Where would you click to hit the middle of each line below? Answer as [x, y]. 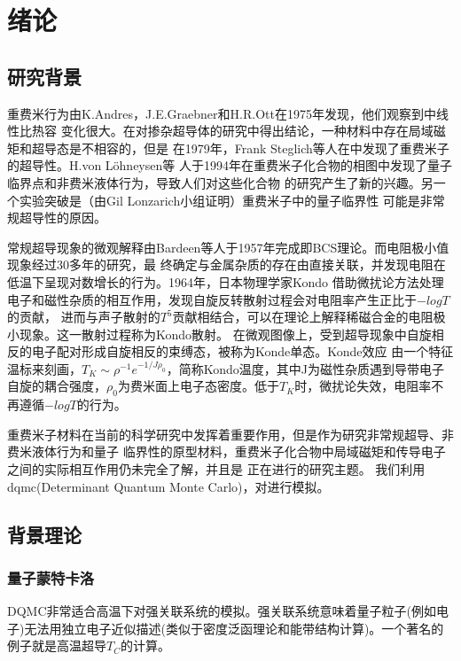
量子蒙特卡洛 [51, 577]
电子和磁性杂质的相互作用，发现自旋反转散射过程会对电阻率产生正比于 [212, 299]
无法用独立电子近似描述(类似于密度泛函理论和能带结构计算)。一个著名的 [234, 628]
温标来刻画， [44, 368]
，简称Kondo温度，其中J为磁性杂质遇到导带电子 [305, 368]
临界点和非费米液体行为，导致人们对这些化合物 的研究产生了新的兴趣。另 [220, 182]
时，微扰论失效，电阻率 [363, 386]
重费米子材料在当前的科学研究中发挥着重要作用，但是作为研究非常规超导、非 [230, 434]
